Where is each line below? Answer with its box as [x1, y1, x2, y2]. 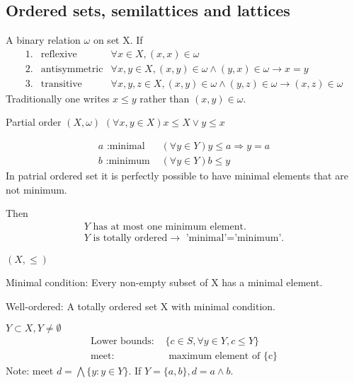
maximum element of [169, 351, 261, 362]
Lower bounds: [90, 336, 154, 347]
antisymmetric [40, 64, 103, 74]
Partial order [6, 114, 62, 129]
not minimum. [6, 182, 67, 196]
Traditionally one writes [6, 90, 110, 105]
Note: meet [6, 363, 54, 378]
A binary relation [6, 33, 81, 47]
